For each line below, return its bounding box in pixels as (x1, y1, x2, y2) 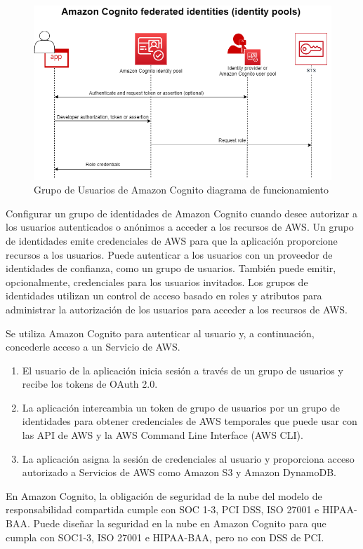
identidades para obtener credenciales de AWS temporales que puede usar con (22, 414, 357, 428)
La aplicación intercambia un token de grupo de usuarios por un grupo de (22, 400, 340, 414)
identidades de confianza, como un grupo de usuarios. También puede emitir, (6, 261, 336, 276)
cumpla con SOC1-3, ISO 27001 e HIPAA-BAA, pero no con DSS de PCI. (6, 529, 324, 544)
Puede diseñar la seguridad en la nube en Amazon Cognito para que (33, 516, 326, 531)
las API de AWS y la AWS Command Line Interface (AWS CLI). (22, 428, 303, 442)
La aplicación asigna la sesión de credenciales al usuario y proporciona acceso (22, 451, 355, 466)
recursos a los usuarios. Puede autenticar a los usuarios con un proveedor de (6, 247, 333, 262)
